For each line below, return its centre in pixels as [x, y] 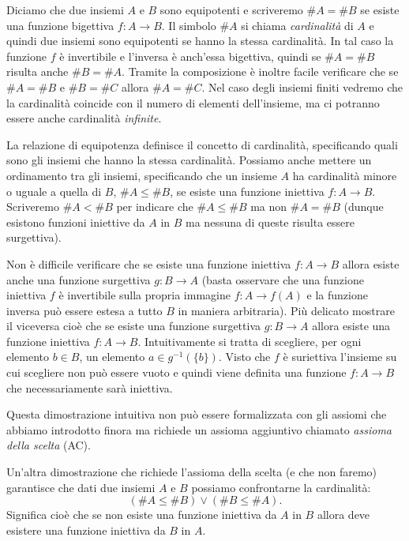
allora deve [343, 515]
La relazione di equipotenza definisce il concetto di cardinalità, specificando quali [202, 144]
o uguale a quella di [54, 191]
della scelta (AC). [49, 445]
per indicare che [155, 207]
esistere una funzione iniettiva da [86, 530]
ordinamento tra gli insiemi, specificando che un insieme [142, 175]
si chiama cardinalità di [297, 25]
